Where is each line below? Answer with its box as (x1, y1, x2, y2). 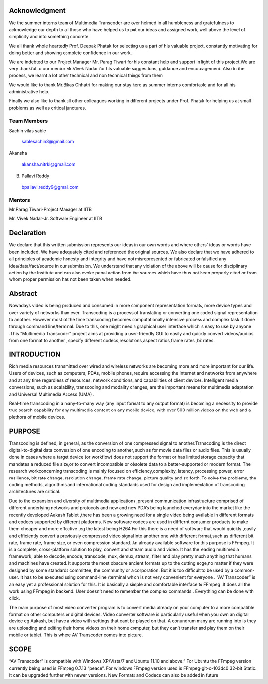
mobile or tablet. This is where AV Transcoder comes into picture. (9, 632, 143, 638)
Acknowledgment (9, 6, 66, 15)
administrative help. (9, 89, 50, 95)
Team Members (9, 117, 48, 124)
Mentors (9, 196, 30, 203)
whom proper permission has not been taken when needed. (9, 276, 132, 282)
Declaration (9, 229, 46, 237)
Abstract (9, 289, 37, 298)
